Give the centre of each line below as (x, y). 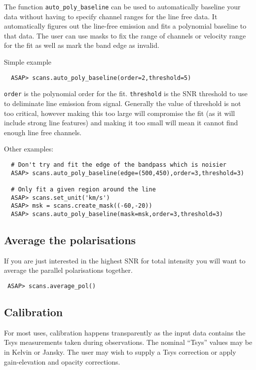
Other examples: (29, 149)
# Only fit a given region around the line (83, 189)
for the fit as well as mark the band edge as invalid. (82, 45)
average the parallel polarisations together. (68, 270)
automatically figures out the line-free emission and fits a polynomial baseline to (125, 26)
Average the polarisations (70, 240)
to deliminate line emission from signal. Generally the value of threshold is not (123, 103)
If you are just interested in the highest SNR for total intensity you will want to (125, 260)
